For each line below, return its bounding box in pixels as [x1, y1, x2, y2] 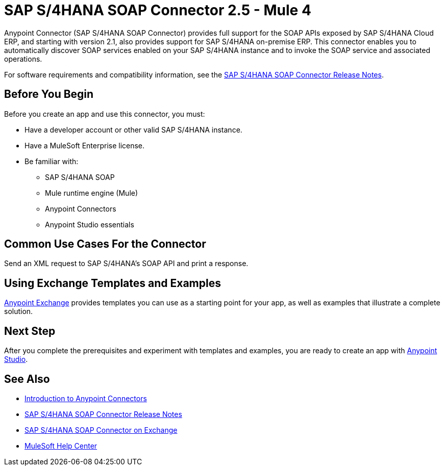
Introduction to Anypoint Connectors [24, 394, 147, 403]
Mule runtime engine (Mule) [45, 188, 138, 197]
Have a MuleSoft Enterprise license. [24, 141, 145, 150]
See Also [4, 372, 50, 385]
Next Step [4, 324, 56, 337]
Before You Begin [4, 88, 94, 101]
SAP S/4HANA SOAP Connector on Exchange [24, 425, 178, 434]
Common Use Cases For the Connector [4, 238, 206, 251]
